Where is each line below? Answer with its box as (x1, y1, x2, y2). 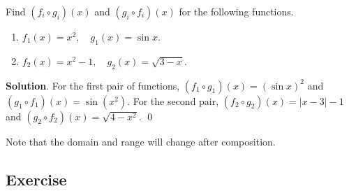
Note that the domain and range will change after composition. (6, 134, 276, 148)
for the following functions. (179, 4, 294, 18)
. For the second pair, (127, 93, 219, 108)
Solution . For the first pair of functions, (6, 78, 180, 92)
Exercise (6, 168, 67, 190)
